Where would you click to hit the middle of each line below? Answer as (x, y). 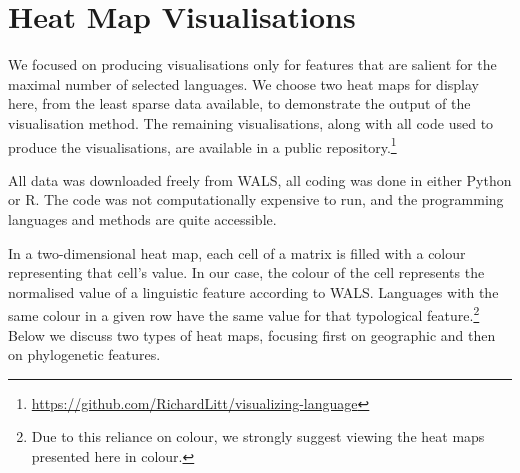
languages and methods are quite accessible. (142, 218)
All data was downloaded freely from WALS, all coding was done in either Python (260, 179)
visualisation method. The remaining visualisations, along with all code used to (251, 122)
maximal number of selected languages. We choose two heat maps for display (243, 83)
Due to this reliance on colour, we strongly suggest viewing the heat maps (258, 436)
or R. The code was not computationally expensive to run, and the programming (256, 199)
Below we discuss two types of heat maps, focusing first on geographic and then (252, 334)
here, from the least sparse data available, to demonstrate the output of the (239, 103)
